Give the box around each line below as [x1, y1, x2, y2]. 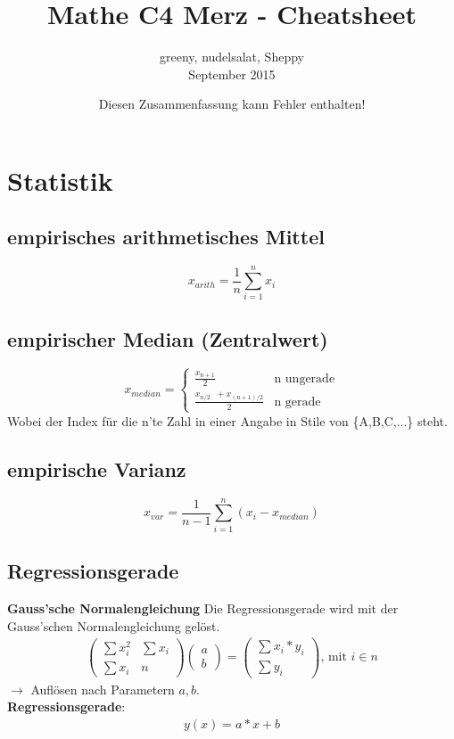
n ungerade [274, 372, 335, 385]
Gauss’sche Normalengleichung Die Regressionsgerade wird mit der [7, 598, 399, 617]
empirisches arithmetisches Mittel [7, 223, 325, 250]
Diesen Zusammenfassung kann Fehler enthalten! [98, 94, 366, 113]
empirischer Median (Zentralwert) [7, 324, 328, 352]
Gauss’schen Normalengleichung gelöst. [7, 616, 220, 635]
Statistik [7, 161, 113, 198]
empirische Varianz [7, 455, 186, 482]
